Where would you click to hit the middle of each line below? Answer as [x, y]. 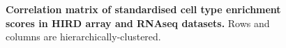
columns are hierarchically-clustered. [83, 37]
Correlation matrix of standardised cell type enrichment [143, 9]
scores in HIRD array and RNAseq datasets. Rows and [138, 23]
